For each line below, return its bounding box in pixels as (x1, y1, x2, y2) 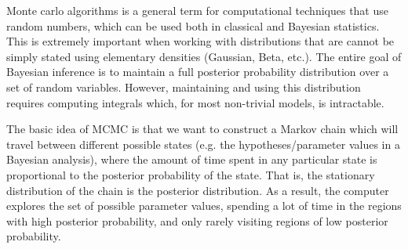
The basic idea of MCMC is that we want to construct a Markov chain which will (6, 121, 399, 137)
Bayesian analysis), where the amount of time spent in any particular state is (6, 151, 377, 168)
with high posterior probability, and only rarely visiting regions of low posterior (6, 212, 388, 229)
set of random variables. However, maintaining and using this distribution (6, 78, 361, 95)
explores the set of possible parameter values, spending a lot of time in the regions (6, 197, 402, 214)
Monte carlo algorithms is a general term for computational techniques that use (6, 2, 388, 18)
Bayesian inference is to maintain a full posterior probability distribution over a (6, 63, 389, 80)
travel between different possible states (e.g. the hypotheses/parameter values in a (6, 135, 400, 152)
